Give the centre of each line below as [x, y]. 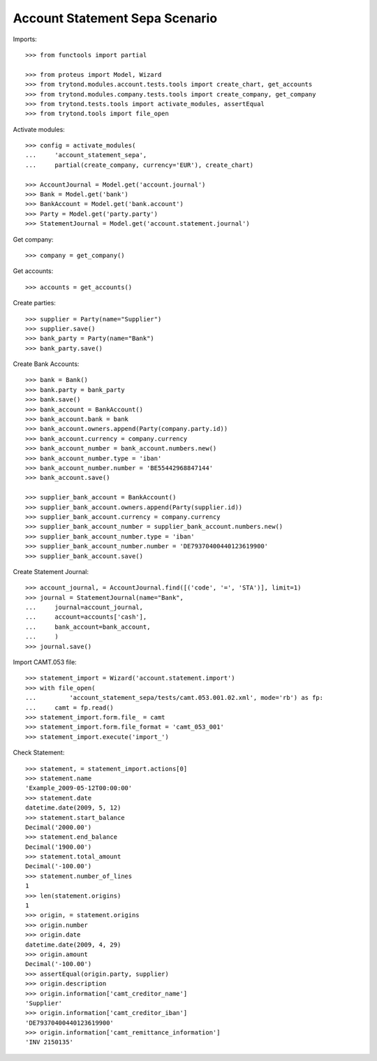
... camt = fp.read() [70, 708]
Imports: [25, 39]
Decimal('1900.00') [59, 847]
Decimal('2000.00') [59, 827]
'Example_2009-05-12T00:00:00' [79, 788]
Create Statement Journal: [51, 571]
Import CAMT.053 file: [45, 662]
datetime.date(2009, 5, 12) [73, 808]
